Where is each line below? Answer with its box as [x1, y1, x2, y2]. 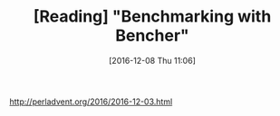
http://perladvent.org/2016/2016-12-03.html [9, 96, 173, 107]
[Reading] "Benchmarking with [33, 6, 272, 27]
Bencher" [114, 25, 190, 46]
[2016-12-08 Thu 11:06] [108, 55, 197, 66]
